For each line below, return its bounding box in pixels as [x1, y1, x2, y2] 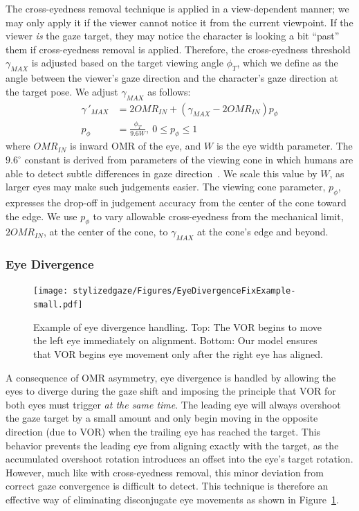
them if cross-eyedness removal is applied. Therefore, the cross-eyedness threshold [6, 42, 351, 56]
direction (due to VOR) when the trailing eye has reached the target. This [6, 424, 321, 438]
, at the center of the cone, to [43, 224, 168, 239]
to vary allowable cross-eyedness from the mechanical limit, [93, 208, 344, 223]
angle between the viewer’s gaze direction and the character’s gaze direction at [6, 71, 338, 85]
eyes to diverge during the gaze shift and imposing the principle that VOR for [6, 384, 336, 398]
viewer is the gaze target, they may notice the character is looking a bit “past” [6, 28, 340, 43]
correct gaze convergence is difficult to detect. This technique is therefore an [6, 478, 329, 493]
